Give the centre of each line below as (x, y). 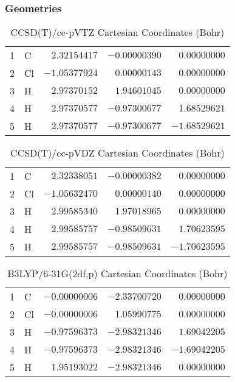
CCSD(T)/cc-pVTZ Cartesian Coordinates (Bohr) (118, 32)
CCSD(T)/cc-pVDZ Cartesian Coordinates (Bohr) (118, 153)
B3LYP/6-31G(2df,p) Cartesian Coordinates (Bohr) (118, 274)
